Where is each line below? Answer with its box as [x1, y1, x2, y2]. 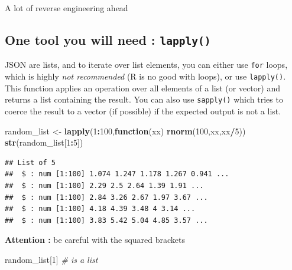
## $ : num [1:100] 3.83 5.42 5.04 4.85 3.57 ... [5, 216, 208, 225]
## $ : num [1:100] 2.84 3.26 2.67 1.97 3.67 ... [5, 193, 208, 202]
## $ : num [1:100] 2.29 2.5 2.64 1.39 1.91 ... [5, 181, 204, 190]
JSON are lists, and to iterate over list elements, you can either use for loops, [5, 58, 288, 71]
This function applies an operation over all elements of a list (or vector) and [5, 81, 280, 94]
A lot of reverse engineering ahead [5, 2, 128, 14]
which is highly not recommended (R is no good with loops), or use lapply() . [5, 70, 286, 83]
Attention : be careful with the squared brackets [5, 233, 186, 246]
